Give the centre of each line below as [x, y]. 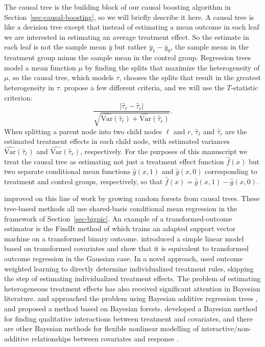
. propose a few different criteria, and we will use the [142, 87]
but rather [131, 47]
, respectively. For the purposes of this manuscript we [164, 151]
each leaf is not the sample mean [55, 47]
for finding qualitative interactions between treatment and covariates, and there [128, 318]
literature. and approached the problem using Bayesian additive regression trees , [131, 298]
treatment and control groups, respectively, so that [83, 181]
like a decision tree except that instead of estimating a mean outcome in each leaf [132, 27]
